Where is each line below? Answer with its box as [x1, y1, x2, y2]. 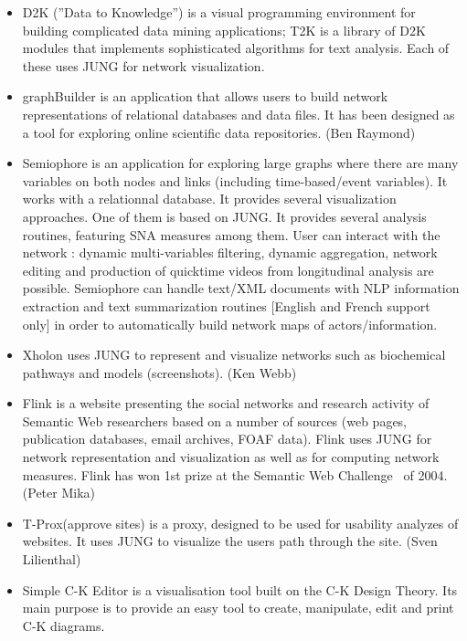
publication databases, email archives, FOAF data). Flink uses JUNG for [22, 429, 432, 448]
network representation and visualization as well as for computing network [22, 447, 440, 467]
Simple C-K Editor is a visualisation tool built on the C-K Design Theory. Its [22, 580, 458, 599]
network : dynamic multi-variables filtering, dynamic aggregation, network [22, 243, 438, 262]
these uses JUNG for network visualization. [22, 56, 265, 75]
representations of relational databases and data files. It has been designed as [22, 104, 455, 123]
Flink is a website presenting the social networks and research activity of [22, 394, 430, 413]
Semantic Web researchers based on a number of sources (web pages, [22, 411, 408, 430]
